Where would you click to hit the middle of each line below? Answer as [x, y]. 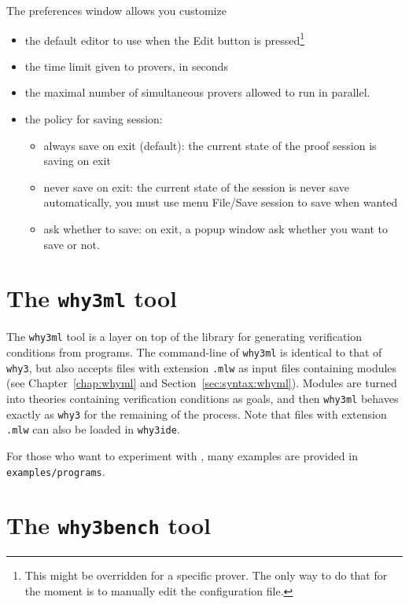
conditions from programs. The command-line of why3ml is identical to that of [194, 352]
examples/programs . [56, 471]
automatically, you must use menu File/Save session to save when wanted [221, 202]
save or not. [72, 244]
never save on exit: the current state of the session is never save [196, 187]
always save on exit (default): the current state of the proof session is [210, 145]
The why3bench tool [109, 525]
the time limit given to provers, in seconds [126, 66]
